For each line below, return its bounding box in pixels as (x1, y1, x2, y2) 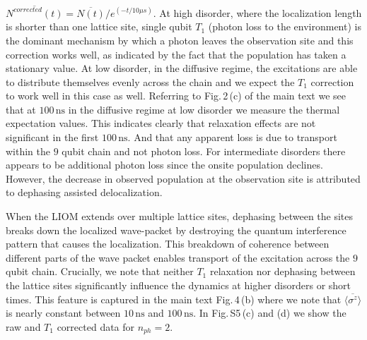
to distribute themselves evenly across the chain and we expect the (6, 74, 295, 89)
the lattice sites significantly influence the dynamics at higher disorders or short (6, 278, 351, 292)
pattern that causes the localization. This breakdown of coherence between (6, 236, 330, 251)
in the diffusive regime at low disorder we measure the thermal (68, 102, 340, 116)
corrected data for (57, 319, 135, 334)
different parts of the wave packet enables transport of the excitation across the (6, 250, 350, 265)
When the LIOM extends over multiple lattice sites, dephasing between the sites (6, 209, 354, 224)
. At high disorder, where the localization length (153, 5, 362, 20)
